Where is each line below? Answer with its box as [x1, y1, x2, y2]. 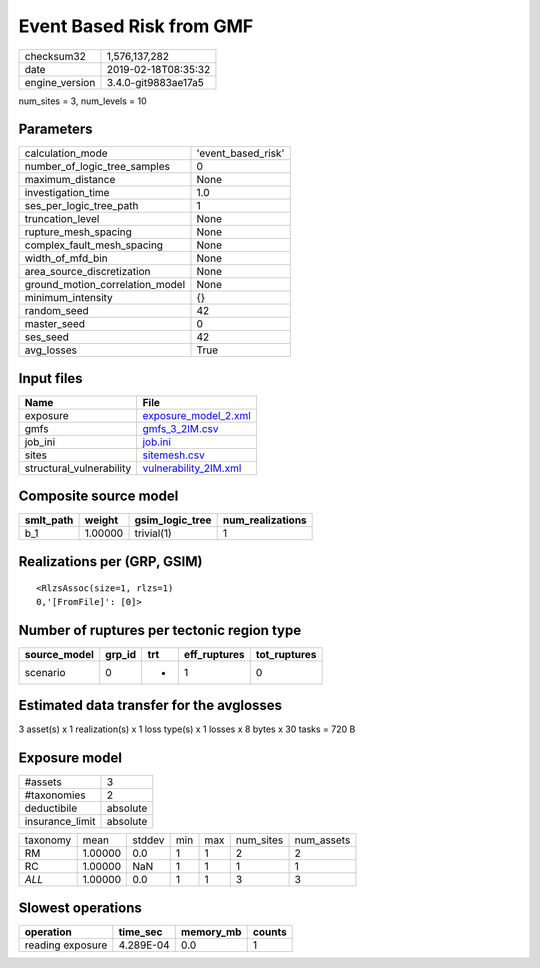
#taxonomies [24, 788, 86, 802]
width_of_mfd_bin [24, 251, 109, 265]
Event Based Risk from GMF [18, 15, 254, 37]
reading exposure [24, 938, 108, 952]
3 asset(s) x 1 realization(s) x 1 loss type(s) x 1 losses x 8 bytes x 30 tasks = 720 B [18, 723, 356, 735]
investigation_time [24, 186, 110, 200]
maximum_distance [24, 173, 116, 187]
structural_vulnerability [24, 461, 132, 475]
